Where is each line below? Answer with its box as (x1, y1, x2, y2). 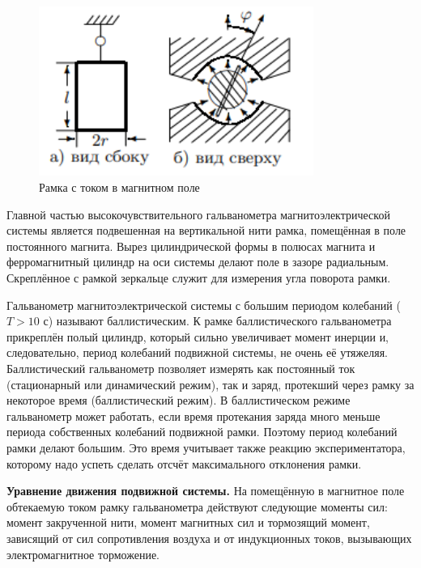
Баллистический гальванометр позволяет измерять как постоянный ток (6, 360, 355, 377)
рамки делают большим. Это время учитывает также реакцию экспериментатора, (6, 439, 406, 456)
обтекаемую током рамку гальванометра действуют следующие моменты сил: (6, 498, 388, 515)
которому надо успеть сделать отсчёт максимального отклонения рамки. (6, 455, 362, 472)
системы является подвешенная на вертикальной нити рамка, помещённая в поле (6, 222, 406, 239)
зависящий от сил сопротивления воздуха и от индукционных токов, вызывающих (6, 529, 412, 546)
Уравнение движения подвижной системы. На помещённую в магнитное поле (6, 482, 405, 499)
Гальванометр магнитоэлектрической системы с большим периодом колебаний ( (6, 296, 401, 313)
